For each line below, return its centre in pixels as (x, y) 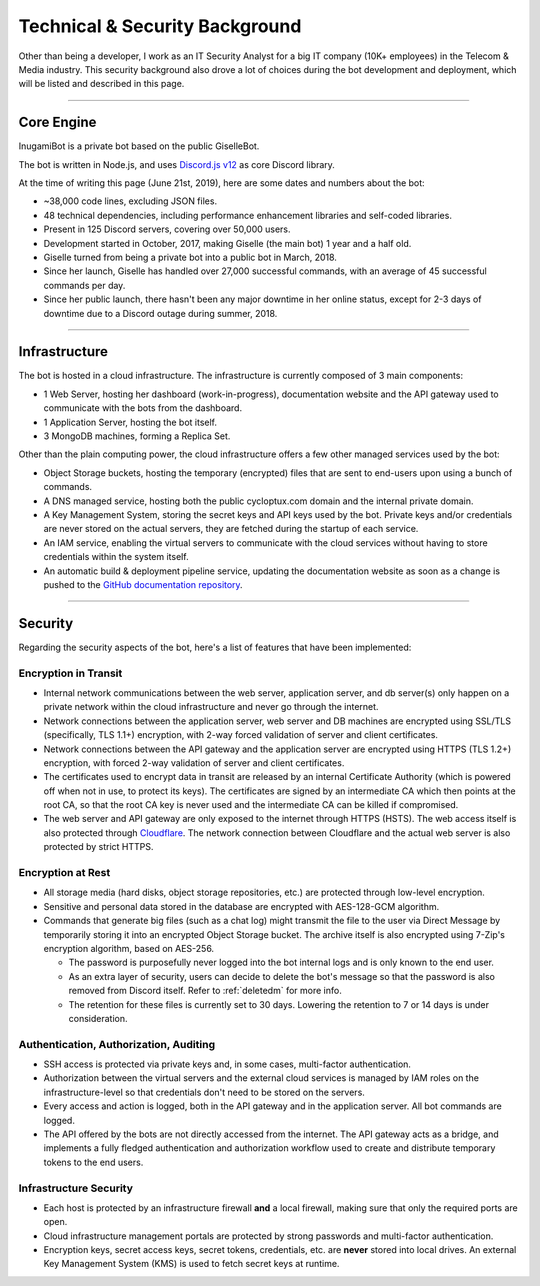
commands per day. (84, 285)
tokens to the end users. (93, 1162)
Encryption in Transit (70, 673)
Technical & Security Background (160, 26)
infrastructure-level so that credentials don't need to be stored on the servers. (204, 1092)
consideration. (98, 1018)
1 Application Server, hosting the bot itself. (130, 422)
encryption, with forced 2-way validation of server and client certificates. (194, 762)
